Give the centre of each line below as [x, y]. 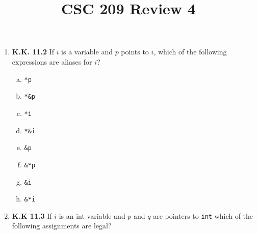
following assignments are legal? [62, 226]
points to [135, 52]
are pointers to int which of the [203, 215]
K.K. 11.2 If [33, 52]
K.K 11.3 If [32, 215]
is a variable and [87, 52]
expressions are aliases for [52, 61]
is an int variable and [92, 215]
